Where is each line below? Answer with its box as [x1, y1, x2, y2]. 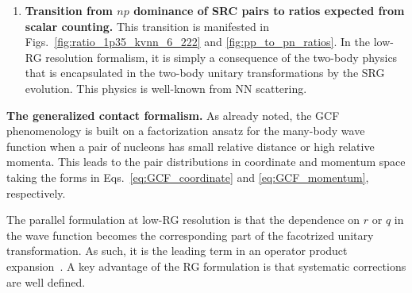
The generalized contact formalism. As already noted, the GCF [6, 106, 340, 123]
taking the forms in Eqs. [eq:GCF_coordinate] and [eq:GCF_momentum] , [6, 168, 369, 185]
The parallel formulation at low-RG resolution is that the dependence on [6, 211, 360, 228]
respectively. [6, 184, 66, 201]
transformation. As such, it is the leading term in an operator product [6, 242, 348, 259]
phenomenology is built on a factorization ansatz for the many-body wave [6, 122, 365, 139]
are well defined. [6, 273, 86, 290]
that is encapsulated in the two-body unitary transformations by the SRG [25, 64, 385, 81]
